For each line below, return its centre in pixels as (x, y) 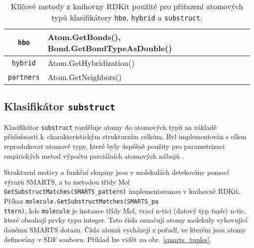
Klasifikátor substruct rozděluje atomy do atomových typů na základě (110, 127)
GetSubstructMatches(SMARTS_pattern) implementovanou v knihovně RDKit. (122, 191)
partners (24, 77)
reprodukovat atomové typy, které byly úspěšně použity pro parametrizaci (114, 146)
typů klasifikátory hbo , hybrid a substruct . (127, 17)
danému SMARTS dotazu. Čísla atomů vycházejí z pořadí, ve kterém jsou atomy (125, 229)
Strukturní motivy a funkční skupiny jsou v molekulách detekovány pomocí (116, 172)
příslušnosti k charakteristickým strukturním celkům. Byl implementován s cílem (125, 136)
